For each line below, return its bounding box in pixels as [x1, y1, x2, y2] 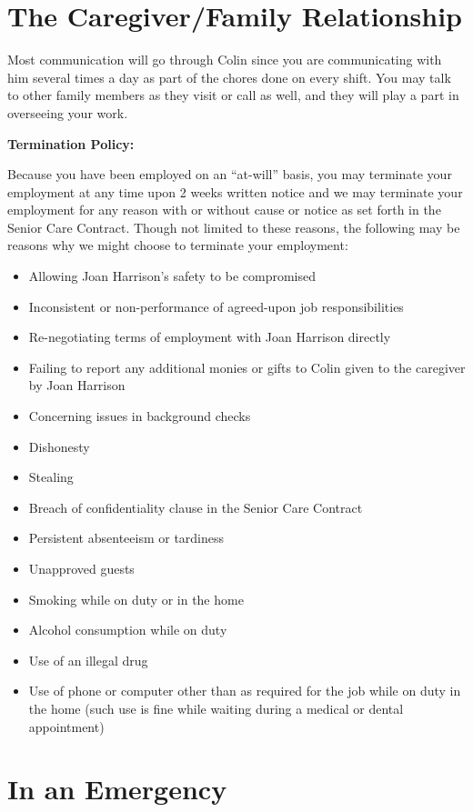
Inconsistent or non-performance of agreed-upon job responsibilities [28, 296, 404, 316]
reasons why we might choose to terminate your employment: [7, 236, 348, 255]
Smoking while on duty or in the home [28, 589, 244, 608]
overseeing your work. [7, 103, 128, 122]
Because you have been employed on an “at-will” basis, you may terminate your [7, 165, 452, 184]
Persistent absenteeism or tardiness [28, 528, 225, 547]
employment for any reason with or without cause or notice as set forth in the [7, 200, 441, 219]
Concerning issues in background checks [28, 406, 251, 426]
